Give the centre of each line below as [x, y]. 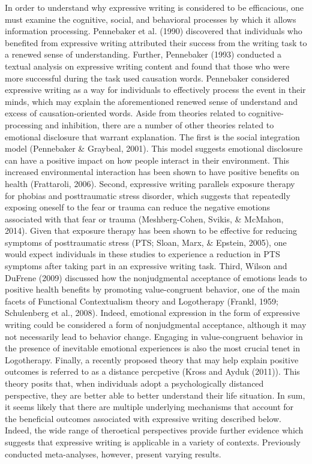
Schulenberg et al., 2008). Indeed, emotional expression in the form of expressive [152, 313]
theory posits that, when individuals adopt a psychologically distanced [134, 383]
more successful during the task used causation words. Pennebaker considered [147, 78]
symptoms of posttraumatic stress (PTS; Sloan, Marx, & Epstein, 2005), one [146, 242]
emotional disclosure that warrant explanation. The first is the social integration [152, 136]
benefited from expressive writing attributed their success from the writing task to [156, 42]
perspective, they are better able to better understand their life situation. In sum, [155, 395]
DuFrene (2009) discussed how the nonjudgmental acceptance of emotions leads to [156, 277]
